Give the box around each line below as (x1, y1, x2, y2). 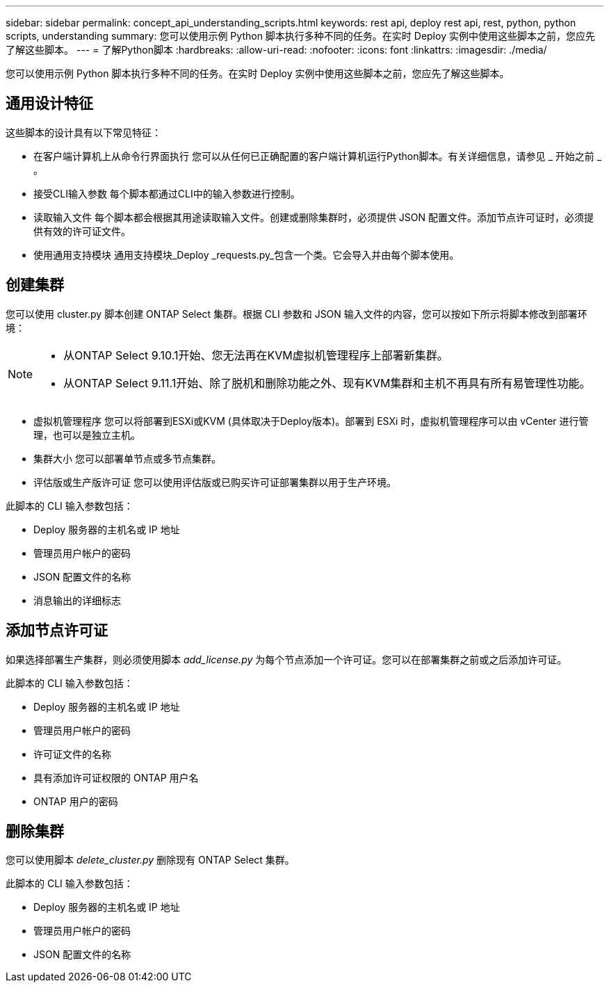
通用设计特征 (6, 95, 93, 113)
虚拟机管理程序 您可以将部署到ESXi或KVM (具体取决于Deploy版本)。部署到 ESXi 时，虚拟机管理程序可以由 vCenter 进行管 (33, 414, 589, 427)
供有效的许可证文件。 (33, 225, 131, 237)
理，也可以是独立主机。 (33, 428, 140, 441)
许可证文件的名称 (33, 747, 111, 760)
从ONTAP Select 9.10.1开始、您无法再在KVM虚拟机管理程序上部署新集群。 (63, 348, 448, 362)
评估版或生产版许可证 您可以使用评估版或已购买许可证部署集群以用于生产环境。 (33, 476, 396, 488)
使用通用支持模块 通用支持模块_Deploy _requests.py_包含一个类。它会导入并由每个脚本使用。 (33, 248, 460, 261)
